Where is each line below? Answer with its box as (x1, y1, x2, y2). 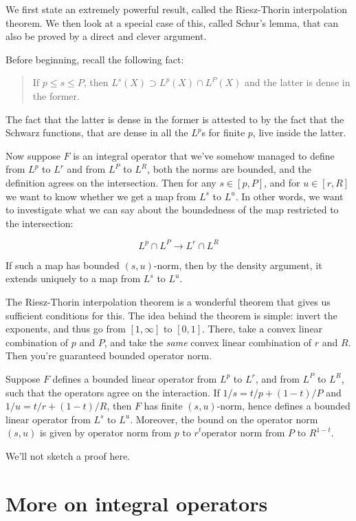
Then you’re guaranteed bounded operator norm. (5, 348, 212, 363)
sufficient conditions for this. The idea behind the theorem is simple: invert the (5, 308, 337, 322)
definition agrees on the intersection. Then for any (5, 175, 216, 189)
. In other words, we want (235, 189, 344, 203)
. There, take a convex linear (202, 321, 323, 336)
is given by (39, 425, 85, 440)
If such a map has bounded (5, 257, 120, 272)
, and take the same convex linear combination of (104, 334, 312, 349)
